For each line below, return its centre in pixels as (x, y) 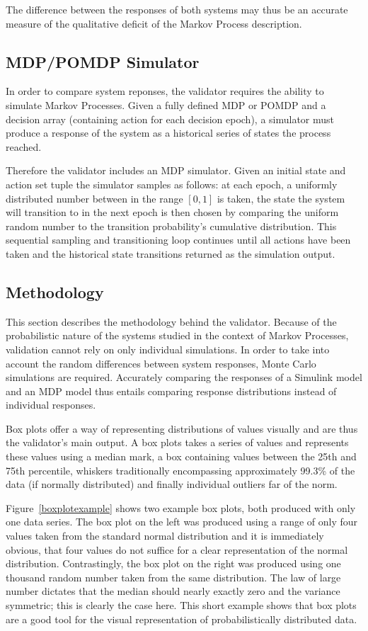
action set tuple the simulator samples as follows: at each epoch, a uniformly (172, 184)
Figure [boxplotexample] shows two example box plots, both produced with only (181, 507)
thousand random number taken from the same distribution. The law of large (173, 577)
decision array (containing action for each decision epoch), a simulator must (170, 119)
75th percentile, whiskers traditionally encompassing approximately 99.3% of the (180, 470)
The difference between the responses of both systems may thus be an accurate (177, 9)
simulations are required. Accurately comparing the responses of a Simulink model (184, 377)
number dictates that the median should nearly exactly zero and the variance (173, 591)
